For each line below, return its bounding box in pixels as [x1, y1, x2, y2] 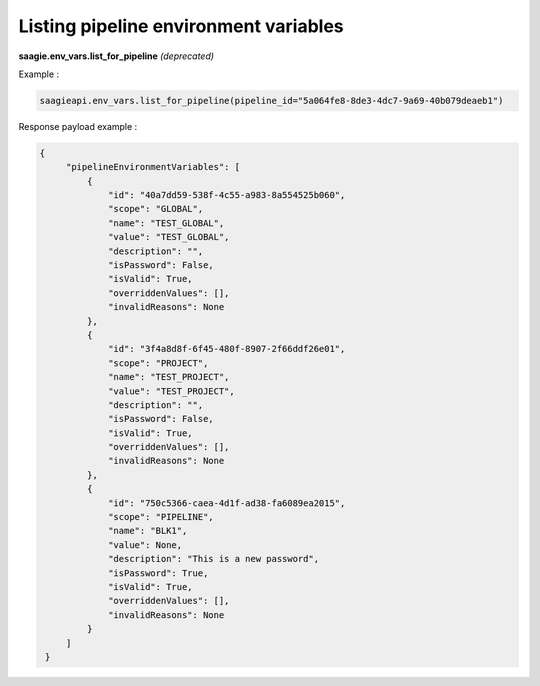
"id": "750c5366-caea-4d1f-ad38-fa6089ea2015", [108, 497, 346, 509]
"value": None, [108, 539, 183, 550]
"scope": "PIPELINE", [108, 511, 214, 523]
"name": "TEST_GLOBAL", [108, 217, 225, 229]
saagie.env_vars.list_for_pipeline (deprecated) [18, 50, 215, 62]
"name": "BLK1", [108, 525, 188, 537]
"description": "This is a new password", [108, 553, 320, 565]
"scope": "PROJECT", [108, 357, 209, 369]
